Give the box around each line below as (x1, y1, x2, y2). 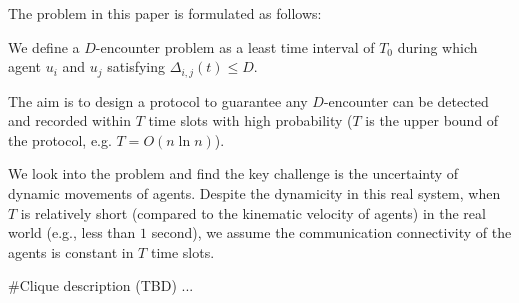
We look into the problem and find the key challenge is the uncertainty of (8, 163, 459, 184)
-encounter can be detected (323, 90, 489, 111)
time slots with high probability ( (148, 110, 353, 131)
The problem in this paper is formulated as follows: (8, 3, 322, 23)
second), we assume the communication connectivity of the (151, 222, 512, 243)
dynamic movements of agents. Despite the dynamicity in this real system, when (8, 183, 501, 204)
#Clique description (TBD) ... (8, 275, 194, 296)
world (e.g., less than (8, 222, 136, 243)
